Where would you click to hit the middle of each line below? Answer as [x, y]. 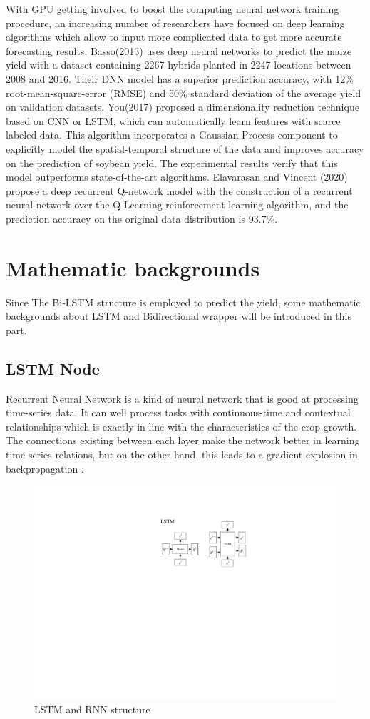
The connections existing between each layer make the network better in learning [183, 440]
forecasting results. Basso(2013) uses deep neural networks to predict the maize [179, 50]
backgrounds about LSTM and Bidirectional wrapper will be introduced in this [179, 316]
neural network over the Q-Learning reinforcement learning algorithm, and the [177, 205]
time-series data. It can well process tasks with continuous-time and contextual [178, 412]
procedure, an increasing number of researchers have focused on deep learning [175, 22]
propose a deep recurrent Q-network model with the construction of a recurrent [179, 190]
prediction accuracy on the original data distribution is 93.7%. [142, 218]
